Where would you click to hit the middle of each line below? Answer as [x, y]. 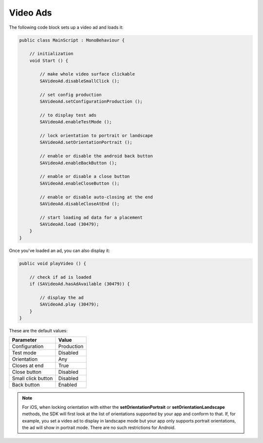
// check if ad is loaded [60, 277]
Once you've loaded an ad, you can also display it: [59, 250]
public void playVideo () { [53, 263]
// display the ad [62, 298]
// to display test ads [68, 115]
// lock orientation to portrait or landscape [96, 136]
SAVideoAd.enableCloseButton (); [80, 183]
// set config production [71, 95]
